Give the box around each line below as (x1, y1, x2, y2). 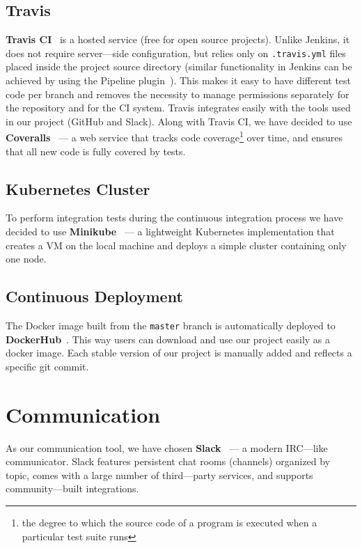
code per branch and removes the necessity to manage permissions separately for (6, 86, 349, 101)
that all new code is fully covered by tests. (6, 143, 186, 158)
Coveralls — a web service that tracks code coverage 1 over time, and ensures (6, 128, 343, 145)
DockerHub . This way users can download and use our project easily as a (6, 331, 331, 346)
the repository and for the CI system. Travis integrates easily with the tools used (6, 100, 351, 115)
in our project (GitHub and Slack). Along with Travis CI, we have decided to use (6, 113, 352, 128)
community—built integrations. (6, 481, 139, 496)
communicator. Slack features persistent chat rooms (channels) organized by (6, 454, 331, 469)
